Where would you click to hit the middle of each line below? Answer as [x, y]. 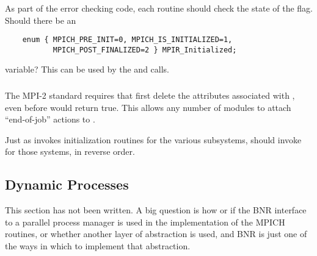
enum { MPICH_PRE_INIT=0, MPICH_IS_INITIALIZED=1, [127, 40]
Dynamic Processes [67, 184]
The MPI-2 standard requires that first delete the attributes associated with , [150, 95]
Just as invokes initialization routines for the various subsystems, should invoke [153, 139]
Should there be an [41, 20]
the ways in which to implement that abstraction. [98, 245]
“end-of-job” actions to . [50, 119]
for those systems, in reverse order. [70, 151]
